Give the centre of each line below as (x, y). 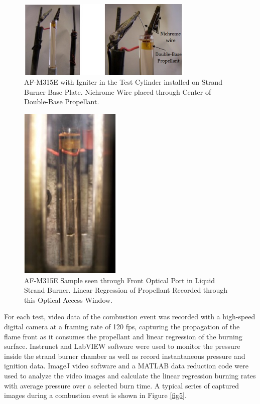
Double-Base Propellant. (62, 102)
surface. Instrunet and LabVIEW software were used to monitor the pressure (122, 346)
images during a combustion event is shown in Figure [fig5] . (95, 395)
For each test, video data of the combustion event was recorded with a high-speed (130, 317)
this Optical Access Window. (68, 299)
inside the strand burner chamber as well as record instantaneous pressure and (125, 356)
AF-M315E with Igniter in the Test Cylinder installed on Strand (123, 82)
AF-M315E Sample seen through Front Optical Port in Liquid (120, 280)
